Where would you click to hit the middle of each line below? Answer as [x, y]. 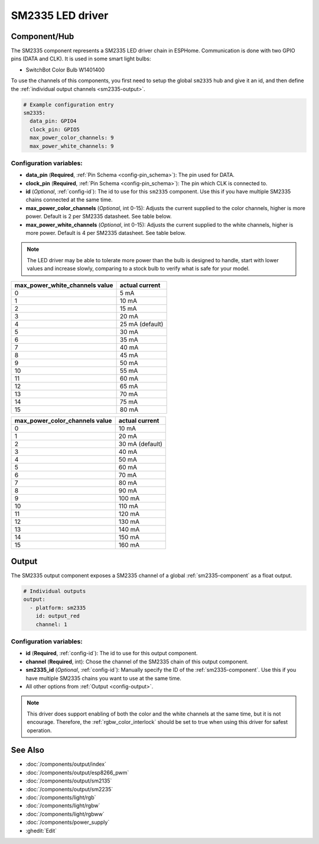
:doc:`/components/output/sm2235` [69, 789]
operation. [39, 730]
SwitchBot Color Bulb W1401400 [65, 70]
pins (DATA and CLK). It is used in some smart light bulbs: [81, 59]
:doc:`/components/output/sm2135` [69, 781]
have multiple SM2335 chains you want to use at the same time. [103, 678]
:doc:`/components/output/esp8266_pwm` [77, 772]
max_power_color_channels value [63, 420]
